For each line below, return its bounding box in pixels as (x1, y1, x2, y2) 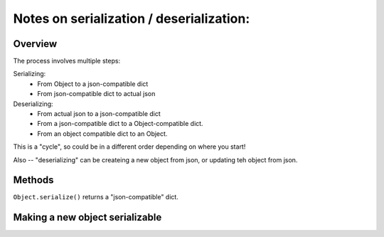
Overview (13, 38, 58, 50)
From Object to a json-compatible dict (37, 79, 149, 88)
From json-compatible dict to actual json (37, 90, 156, 98)
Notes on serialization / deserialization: (13, 11, 250, 26)
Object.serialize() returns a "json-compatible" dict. (13, 193, 179, 201)
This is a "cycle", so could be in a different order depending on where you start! (13, 142, 246, 151)
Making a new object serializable (13, 211, 162, 223)
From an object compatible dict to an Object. (37, 129, 168, 138)
